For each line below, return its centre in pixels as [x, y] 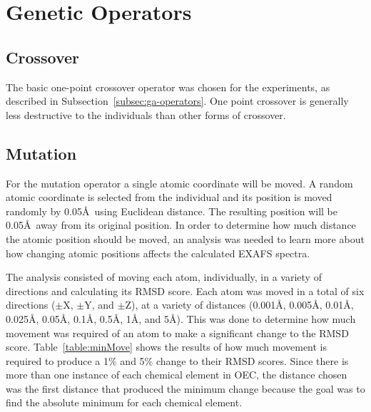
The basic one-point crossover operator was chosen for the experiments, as [168, 87]
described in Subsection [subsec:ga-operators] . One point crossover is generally [177, 101]
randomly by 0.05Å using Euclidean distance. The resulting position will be [172, 211]
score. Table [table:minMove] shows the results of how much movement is [167, 347]
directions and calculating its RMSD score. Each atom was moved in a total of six [185, 290]
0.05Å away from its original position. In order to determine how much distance [181, 225]
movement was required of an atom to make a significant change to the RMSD [177, 333]
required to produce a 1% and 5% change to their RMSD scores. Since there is [177, 360]
